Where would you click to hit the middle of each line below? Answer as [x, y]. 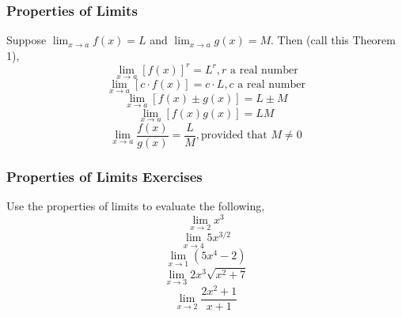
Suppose [27, 40]
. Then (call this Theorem [333, 40]
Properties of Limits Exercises [104, 176]
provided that [234, 136]
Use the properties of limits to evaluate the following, [136, 206]
